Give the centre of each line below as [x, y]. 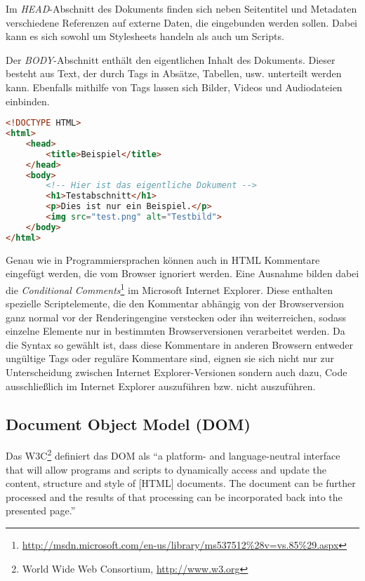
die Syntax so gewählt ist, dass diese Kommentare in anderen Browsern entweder [180, 344]
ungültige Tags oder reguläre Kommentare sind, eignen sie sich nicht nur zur [170, 358]
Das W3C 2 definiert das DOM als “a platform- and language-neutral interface [173, 455]
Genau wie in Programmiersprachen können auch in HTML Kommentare [163, 259]
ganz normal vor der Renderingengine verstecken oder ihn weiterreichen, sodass [176, 317]
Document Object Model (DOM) [128, 423]
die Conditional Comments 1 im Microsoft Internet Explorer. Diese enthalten [170, 288]
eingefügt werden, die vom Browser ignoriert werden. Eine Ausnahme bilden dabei [182, 273]
